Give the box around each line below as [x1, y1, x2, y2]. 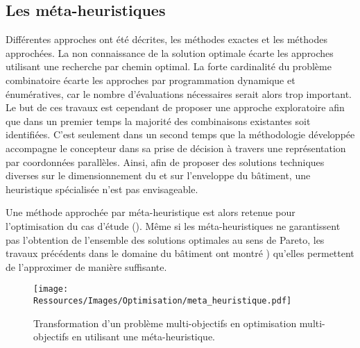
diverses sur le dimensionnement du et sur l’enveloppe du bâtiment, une [6, 168, 311, 183]
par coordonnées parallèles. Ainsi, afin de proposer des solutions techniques [6, 154, 325, 169]
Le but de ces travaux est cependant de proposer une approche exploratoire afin [6, 100, 345, 115]
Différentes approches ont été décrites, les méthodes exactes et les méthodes [6, 32, 327, 47]
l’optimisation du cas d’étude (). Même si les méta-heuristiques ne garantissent [6, 218, 341, 233]
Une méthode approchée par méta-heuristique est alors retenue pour [6, 205, 295, 219]
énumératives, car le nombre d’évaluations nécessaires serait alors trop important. [6, 86, 352, 101]
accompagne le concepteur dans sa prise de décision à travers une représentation [6, 140, 346, 155]
